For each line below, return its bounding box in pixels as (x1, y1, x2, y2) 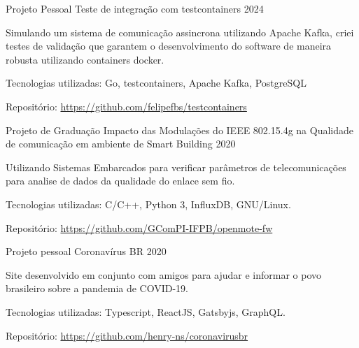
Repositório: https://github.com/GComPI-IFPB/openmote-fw (6, 220, 273, 235)
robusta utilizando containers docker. (6, 52, 164, 66)
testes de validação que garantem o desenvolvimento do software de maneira (6, 38, 332, 53)
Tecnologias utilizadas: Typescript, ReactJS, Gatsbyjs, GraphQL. (6, 304, 286, 319)
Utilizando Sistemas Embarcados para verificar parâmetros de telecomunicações (6, 159, 346, 174)
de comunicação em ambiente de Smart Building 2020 (6, 136, 236, 151)
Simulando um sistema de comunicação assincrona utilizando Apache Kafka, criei (6, 24, 354, 39)
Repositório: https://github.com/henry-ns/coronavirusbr (6, 328, 248, 342)
